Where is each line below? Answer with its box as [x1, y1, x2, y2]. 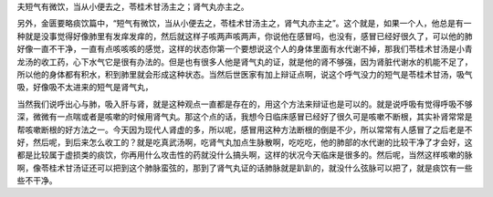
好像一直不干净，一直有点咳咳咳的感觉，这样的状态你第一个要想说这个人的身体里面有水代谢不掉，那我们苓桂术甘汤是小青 [16, 44, 473, 55]
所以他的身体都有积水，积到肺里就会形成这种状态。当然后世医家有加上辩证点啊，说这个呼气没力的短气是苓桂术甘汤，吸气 [16, 68, 473, 79]
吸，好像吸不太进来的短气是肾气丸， [16, 82, 153, 93]
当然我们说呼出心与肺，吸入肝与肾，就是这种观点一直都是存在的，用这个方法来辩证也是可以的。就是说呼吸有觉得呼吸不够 [16, 98, 473, 109]
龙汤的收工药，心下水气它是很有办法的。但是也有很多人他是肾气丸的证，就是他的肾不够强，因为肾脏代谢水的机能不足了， [16, 56, 473, 67]
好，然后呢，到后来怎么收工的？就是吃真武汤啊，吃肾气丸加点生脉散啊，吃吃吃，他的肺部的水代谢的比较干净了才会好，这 [16, 137, 473, 148]
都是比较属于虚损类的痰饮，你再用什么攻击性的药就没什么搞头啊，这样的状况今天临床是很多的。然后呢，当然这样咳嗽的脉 [16, 150, 473, 161]
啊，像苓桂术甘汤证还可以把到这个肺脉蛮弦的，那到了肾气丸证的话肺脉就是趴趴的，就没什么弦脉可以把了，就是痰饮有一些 [16, 162, 473, 173]
